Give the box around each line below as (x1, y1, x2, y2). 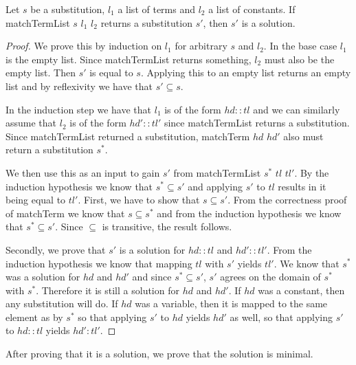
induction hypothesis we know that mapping (5, 256, 192, 270)
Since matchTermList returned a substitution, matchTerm (5, 129, 250, 143)
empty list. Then (5, 65, 76, 80)
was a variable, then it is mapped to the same (135, 296, 328, 311)
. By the (294, 165, 329, 179)
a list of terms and (118, 2, 196, 16)
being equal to (5, 192, 66, 207)
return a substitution (5, 142, 93, 157)
